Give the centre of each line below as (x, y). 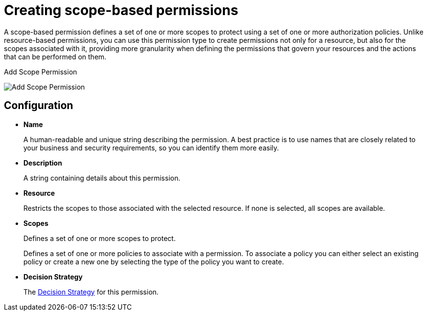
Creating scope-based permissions (121, 10)
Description (43, 163)
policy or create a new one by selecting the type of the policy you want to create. (154, 261)
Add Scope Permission (41, 72)
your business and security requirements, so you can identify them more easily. (151, 148)
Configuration (39, 106)
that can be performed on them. (55, 56)
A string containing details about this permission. (102, 178)
